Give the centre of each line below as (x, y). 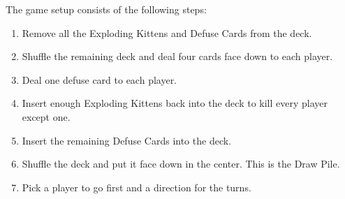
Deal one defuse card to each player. (100, 79)
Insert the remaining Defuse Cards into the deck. (126, 140)
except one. (46, 116)
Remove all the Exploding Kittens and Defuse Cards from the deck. (167, 32)
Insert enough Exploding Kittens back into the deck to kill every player (175, 103)
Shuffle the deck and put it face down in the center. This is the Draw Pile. (181, 164)
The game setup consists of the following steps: (106, 9)
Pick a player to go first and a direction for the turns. (137, 187)
